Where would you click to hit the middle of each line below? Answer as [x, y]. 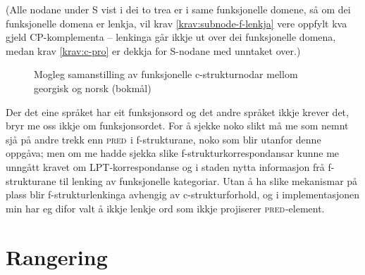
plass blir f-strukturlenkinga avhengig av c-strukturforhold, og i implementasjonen [182, 194]
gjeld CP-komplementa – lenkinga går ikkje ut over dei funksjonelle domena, [171, 37]
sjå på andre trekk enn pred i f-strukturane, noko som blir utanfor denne [163, 139]
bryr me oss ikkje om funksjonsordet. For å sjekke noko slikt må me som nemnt [177, 126]
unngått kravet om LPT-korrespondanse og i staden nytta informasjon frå [165, 166]
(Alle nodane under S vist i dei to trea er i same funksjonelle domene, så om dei [178, 9]
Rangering [57, 256]
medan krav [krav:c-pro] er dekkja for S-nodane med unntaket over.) [153, 50]
